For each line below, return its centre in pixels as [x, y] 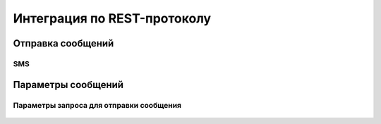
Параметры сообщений [68, 85]
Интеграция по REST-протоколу [112, 18]
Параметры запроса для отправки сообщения [97, 105]
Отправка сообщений [64, 43]
